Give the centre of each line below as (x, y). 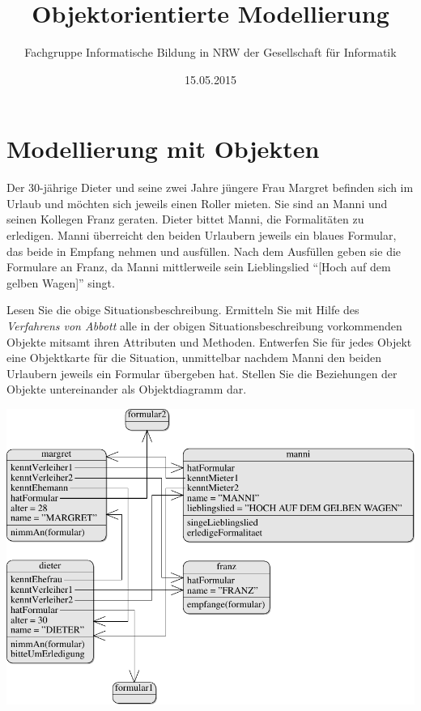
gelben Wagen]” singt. (61, 282)
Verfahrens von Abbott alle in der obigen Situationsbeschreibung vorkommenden (204, 326)
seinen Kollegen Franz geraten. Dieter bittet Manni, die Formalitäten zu (185, 219)
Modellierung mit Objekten (163, 149)
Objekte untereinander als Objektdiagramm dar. (127, 389)
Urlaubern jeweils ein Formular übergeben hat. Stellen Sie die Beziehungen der (202, 373)
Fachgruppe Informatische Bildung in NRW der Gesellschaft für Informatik (210, 52)
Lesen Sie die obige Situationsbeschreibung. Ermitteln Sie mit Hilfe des (183, 310)
